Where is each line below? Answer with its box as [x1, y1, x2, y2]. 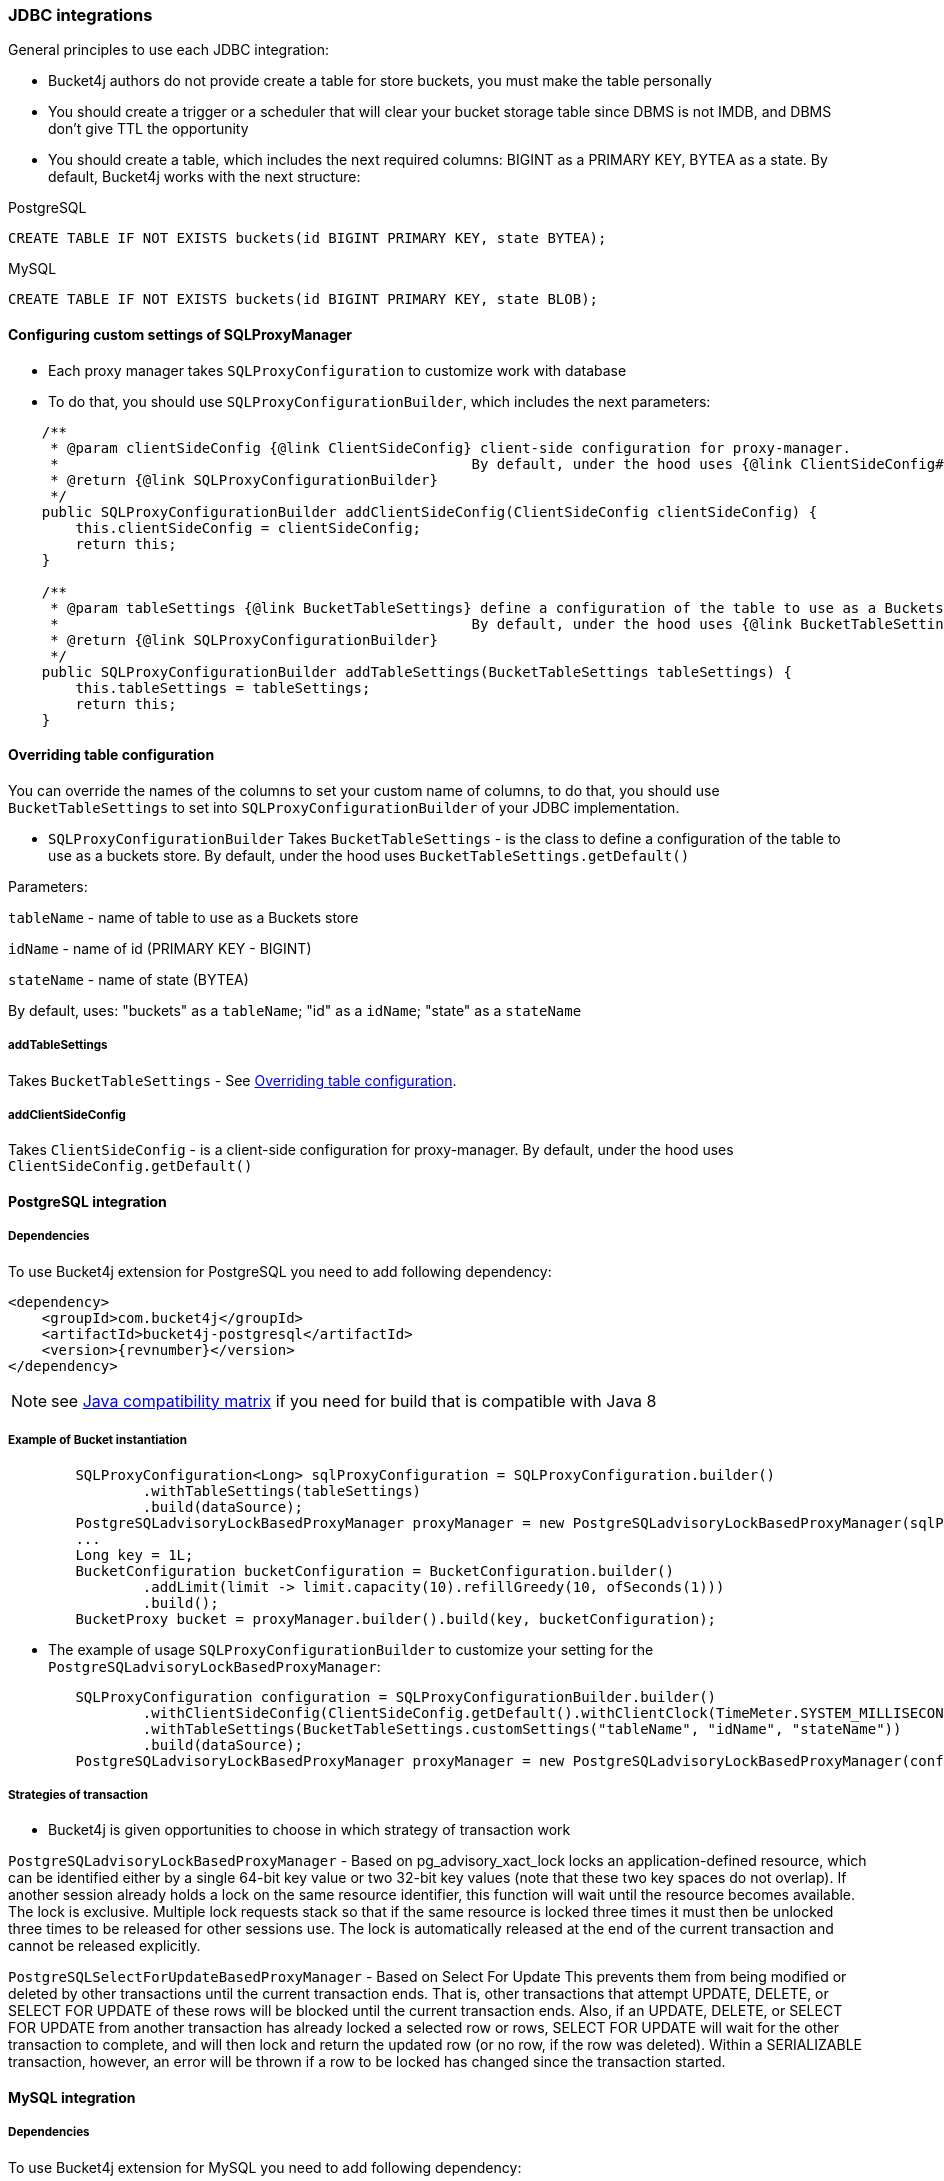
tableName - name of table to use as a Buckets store [8, 908, 359, 926]
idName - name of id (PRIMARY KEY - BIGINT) [8, 939, 312, 957]
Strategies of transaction [8, 1787, 148, 1802]
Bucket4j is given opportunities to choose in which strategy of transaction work [48, 1821, 571, 1839]
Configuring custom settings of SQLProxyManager [8, 325, 353, 343]
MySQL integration [8, 2088, 136, 2106]
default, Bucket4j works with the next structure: [48, 168, 361, 186]
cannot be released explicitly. [8, 1937, 201, 1955]
